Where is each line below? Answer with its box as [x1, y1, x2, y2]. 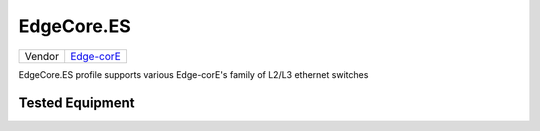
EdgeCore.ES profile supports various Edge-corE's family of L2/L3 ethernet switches [18, 68, 369, 80]
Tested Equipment [18, 95, 135, 112]
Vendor [24, 49, 60, 63]
